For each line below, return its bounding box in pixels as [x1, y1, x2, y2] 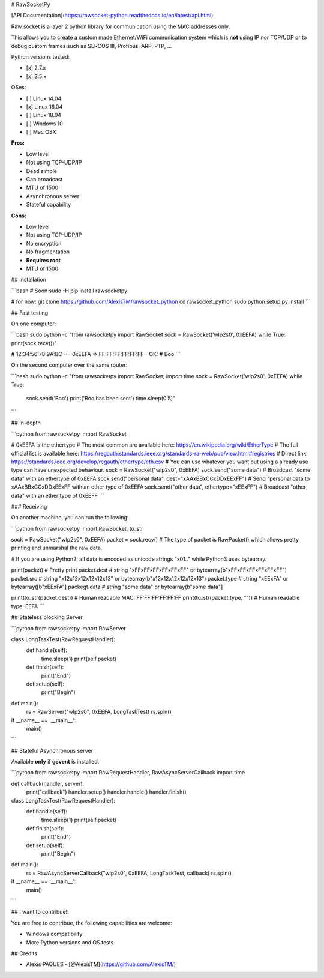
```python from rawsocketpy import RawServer [11, 624, 126, 632]
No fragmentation [26, 248, 70, 255]
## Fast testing [11, 309, 49, 316]
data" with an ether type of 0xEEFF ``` [11, 492, 104, 499]
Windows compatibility [26, 931, 83, 938]
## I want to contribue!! [11, 908, 69, 916]
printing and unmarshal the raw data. [11, 544, 103, 552]
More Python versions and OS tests [26, 938, 114, 946]
